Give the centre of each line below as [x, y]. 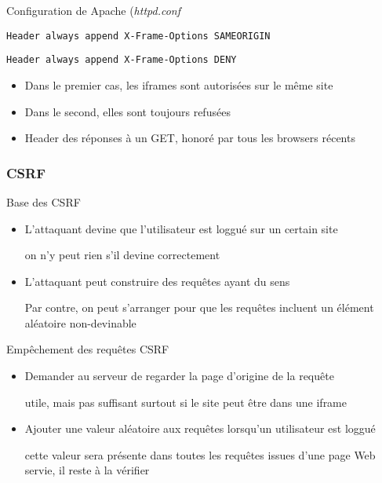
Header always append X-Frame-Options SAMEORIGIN [138, 36]
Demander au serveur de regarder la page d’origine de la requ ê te [179, 376]
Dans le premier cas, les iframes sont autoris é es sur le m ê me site [179, 84]
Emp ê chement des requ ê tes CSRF [88, 349]
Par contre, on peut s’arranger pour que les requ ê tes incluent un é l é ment [199, 307]
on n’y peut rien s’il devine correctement [122, 255]
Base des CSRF [44, 201]
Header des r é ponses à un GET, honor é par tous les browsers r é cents [190, 138]
